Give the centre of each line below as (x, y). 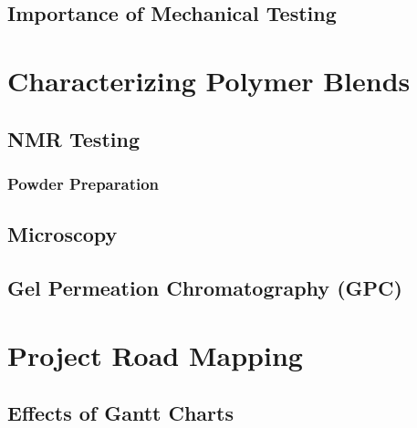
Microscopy (63, 234)
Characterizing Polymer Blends (209, 80)
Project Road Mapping (155, 355)
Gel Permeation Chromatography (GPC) (205, 287)
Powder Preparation (83, 183)
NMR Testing (73, 138)
